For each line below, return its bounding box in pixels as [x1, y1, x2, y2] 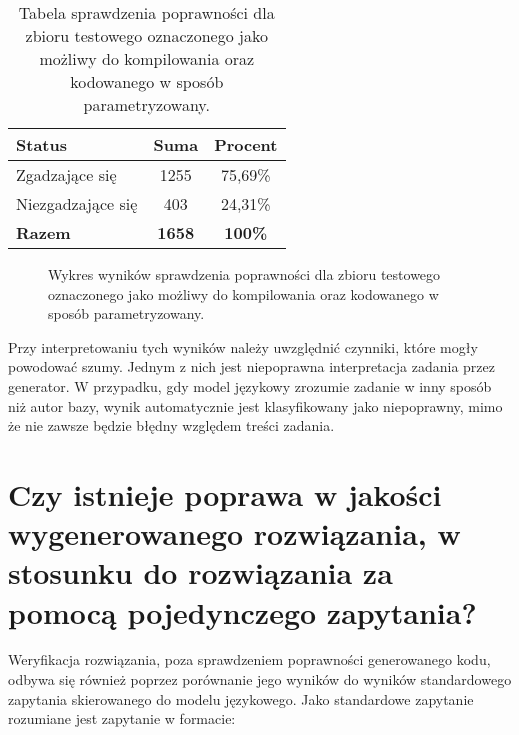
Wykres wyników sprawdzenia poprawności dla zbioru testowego [48, 264, 441, 284]
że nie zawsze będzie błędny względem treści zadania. [8, 415, 335, 436]
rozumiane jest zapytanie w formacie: [8, 708, 236, 729]
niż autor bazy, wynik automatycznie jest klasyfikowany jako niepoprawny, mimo [8, 395, 503, 416]
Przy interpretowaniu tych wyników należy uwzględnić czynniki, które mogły [8, 336, 478, 357]
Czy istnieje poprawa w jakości [8, 473, 442, 514]
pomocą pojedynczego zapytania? [8, 591, 477, 632]
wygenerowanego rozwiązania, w [8, 513, 461, 554]
